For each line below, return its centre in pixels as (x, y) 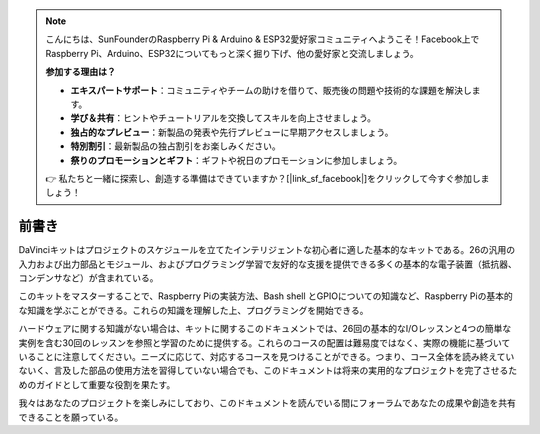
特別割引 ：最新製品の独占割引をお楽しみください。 (175, 146)
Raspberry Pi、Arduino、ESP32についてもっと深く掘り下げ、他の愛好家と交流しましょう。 (232, 53)
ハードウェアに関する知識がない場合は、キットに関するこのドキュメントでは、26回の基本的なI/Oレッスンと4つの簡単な (265, 329)
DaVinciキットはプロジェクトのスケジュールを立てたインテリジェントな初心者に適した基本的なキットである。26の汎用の (267, 250)
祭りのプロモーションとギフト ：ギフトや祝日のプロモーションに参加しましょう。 (236, 160)
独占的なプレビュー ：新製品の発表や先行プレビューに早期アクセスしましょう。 (232, 132)
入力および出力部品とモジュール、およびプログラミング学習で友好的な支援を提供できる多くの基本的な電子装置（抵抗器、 (267, 264)
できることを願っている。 (71, 417)
